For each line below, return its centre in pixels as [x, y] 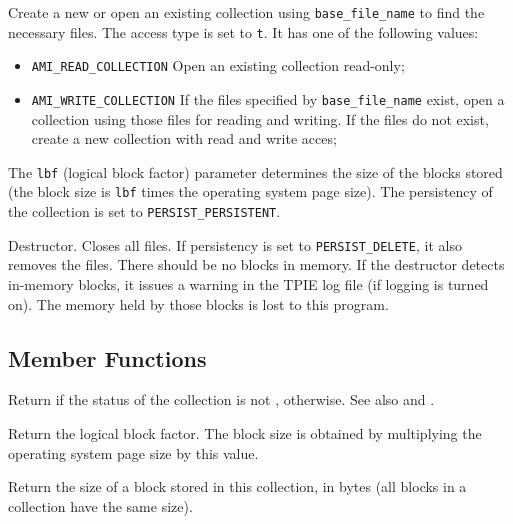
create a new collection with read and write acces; [184, 138]
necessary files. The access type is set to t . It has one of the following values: [243, 31]
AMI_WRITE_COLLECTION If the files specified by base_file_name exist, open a [268, 98]
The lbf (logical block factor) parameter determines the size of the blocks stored [255, 171]
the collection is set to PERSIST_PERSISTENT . [144, 211]
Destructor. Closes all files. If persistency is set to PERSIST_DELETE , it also [235, 244]
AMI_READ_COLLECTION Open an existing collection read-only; [218, 65]
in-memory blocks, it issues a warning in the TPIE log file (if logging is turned [248, 284]
